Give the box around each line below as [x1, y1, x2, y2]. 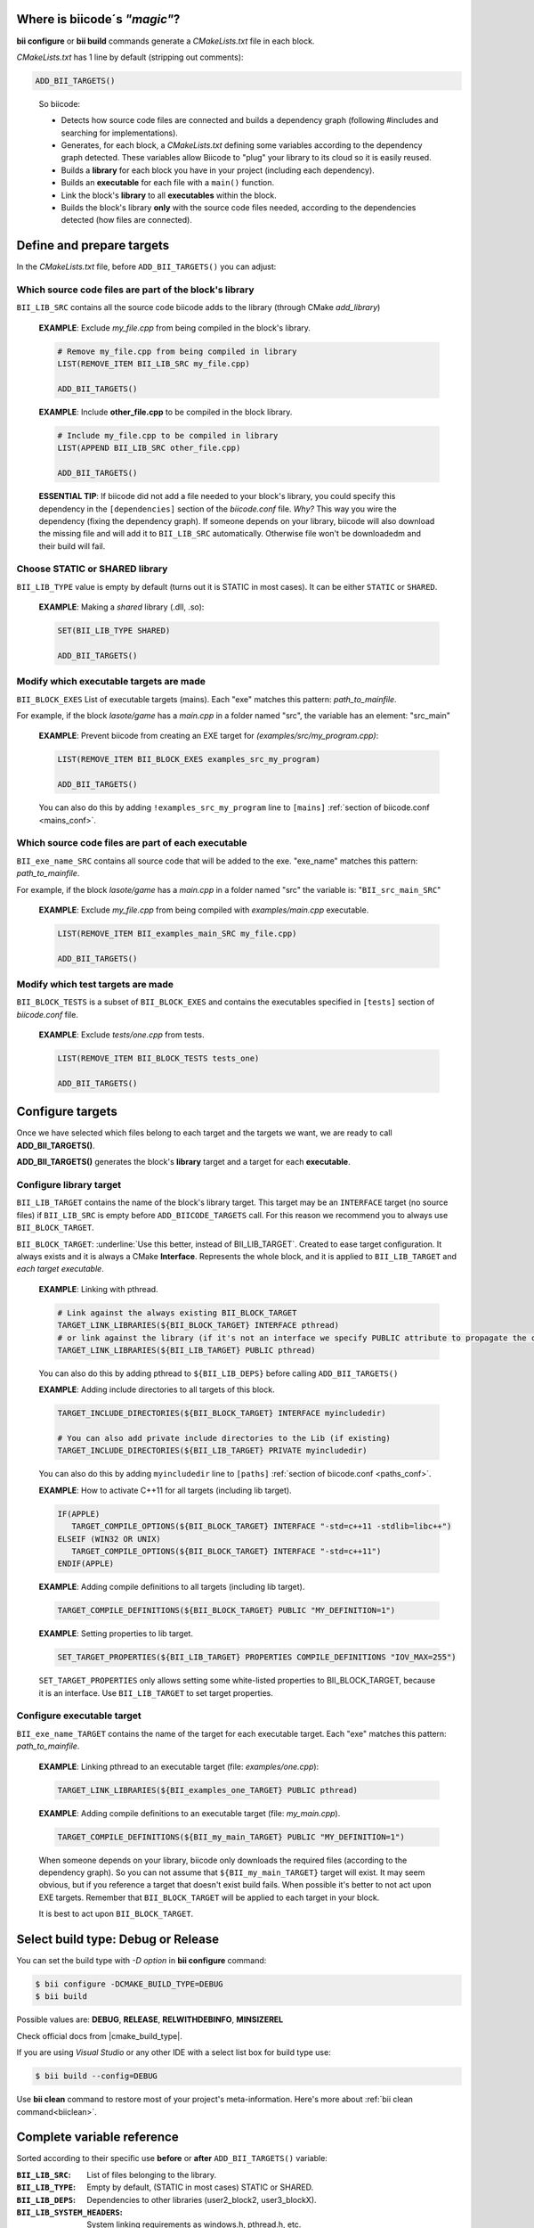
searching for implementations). [61, 127, 178, 138]
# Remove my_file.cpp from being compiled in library [57, 346, 297, 356]
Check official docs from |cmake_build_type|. [16, 2030, 182, 2041]
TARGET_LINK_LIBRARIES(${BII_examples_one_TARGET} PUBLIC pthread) [57, 1785, 359, 1795]
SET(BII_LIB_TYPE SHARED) [57, 626, 171, 636]
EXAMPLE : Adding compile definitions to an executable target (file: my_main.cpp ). [38, 1807, 341, 1818]
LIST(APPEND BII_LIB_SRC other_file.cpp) [57, 443, 241, 454]
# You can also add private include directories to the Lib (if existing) [57, 1433, 392, 1444]
